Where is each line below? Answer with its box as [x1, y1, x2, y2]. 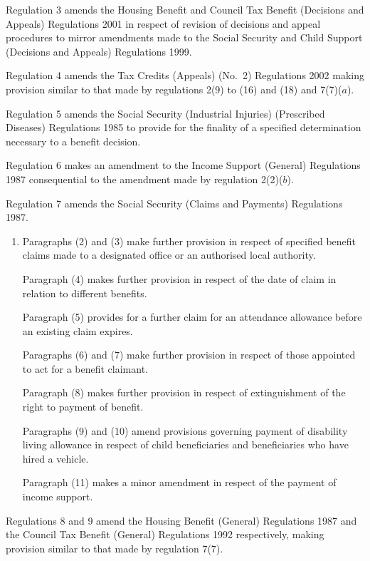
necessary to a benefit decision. [6, 133, 141, 148]
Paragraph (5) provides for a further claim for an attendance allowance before [22, 309, 362, 324]
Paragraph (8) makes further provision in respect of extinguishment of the [22, 385, 346, 400]
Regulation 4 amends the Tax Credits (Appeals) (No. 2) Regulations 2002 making [6, 68, 364, 83]
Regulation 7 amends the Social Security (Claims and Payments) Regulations [6, 195, 343, 210]
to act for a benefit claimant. [22, 361, 149, 376]
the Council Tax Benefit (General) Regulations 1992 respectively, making [6, 527, 324, 542]
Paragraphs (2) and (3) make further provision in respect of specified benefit [22, 233, 356, 248]
